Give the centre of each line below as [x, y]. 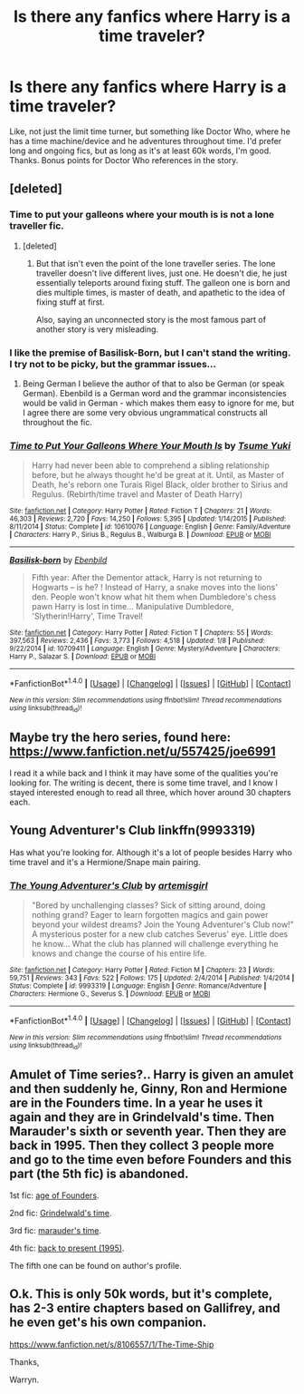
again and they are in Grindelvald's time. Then [142, 1117]
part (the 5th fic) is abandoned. [99, 1173]
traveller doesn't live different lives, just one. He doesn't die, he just [161, 273]
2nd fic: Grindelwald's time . [61, 1213]
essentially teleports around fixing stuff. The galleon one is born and [163, 282]
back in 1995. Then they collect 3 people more [142, 1145]
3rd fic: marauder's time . [56, 1230]
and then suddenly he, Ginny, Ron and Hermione [148, 1089]
